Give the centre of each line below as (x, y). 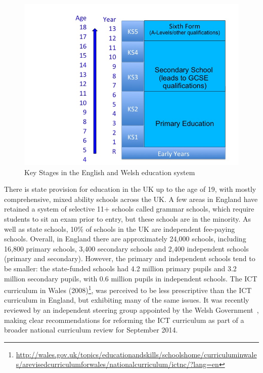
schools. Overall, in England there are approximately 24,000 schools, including (125, 239)
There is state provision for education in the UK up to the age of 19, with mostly (130, 189)
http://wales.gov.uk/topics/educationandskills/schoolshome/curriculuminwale (136, 354)
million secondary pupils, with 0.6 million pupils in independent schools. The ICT (131, 278)
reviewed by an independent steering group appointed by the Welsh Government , (131, 309)
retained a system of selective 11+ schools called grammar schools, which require (129, 209)
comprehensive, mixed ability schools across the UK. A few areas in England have (131, 199)
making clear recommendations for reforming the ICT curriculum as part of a (124, 320)
